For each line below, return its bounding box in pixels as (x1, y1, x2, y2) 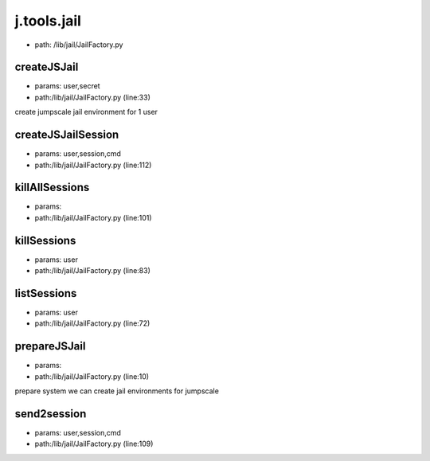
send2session (14, 407, 87, 420)
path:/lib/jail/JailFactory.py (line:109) (34, 439, 154, 449)
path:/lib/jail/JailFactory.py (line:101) (34, 213, 152, 222)
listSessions (14, 287, 77, 300)
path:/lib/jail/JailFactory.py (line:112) (34, 160, 152, 170)
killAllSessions (14, 181, 90, 194)
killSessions (14, 233, 76, 247)
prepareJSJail (14, 339, 86, 354)
